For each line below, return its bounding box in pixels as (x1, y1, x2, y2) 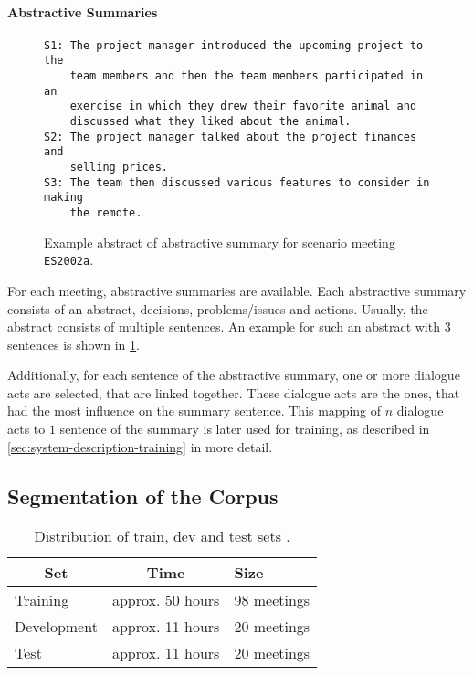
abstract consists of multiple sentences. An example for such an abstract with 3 (7, 317, 451, 336)
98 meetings (234, 589, 310, 611)
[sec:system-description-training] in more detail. (7, 437, 273, 456)
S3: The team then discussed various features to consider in (44, 175, 430, 189)
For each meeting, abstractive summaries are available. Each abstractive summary (7, 280, 467, 300)
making (44, 191, 83, 205)
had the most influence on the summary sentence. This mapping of (7, 401, 382, 420)
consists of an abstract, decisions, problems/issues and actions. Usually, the (7, 299, 428, 318)
